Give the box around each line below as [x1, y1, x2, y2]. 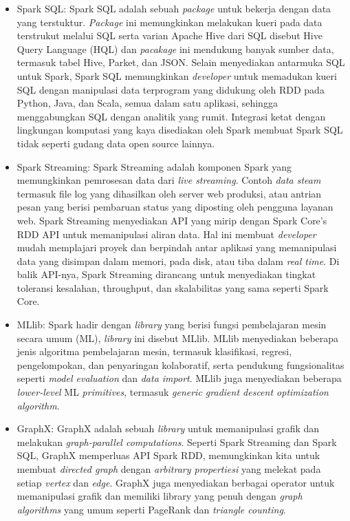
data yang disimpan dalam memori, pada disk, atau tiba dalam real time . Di [17, 253, 340, 268]
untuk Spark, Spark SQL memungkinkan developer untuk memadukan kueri [17, 68, 337, 83]
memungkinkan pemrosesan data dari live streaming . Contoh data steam [17, 173, 321, 187]
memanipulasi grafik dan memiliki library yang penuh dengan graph [17, 489, 303, 503]
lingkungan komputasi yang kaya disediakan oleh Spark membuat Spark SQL [17, 123, 343, 137]
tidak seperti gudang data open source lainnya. [17, 136, 215, 150]
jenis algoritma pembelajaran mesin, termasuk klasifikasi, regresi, [17, 344, 292, 359]
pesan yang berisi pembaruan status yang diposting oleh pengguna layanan [17, 200, 333, 214]
